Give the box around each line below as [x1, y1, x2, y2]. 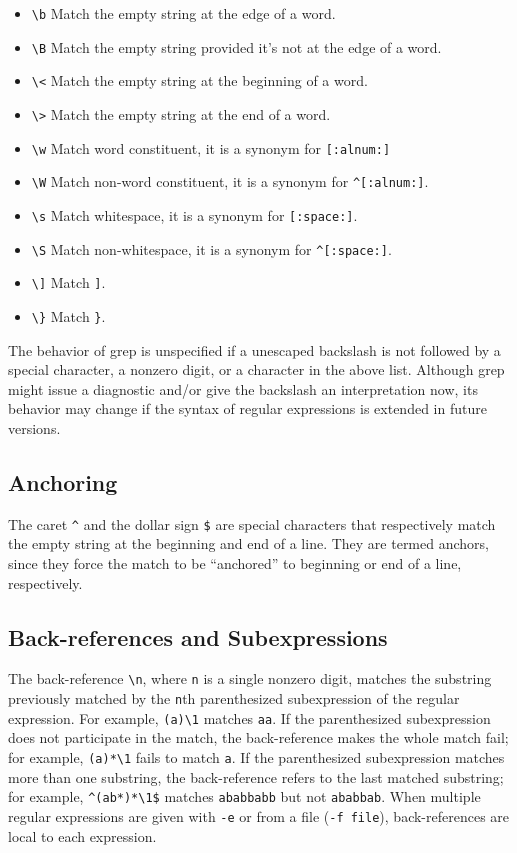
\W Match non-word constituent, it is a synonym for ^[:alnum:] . [31, 171, 429, 192]
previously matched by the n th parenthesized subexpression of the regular [8, 688, 460, 709]
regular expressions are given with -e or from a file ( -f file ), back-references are [8, 805, 510, 826]
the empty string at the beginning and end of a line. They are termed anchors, [8, 533, 489, 554]
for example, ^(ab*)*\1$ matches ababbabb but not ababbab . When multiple [8, 786, 481, 807]
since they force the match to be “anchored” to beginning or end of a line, [8, 552, 462, 573]
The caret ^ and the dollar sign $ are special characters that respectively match [8, 513, 496, 534]
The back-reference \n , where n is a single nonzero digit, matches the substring [8, 668, 492, 689]
